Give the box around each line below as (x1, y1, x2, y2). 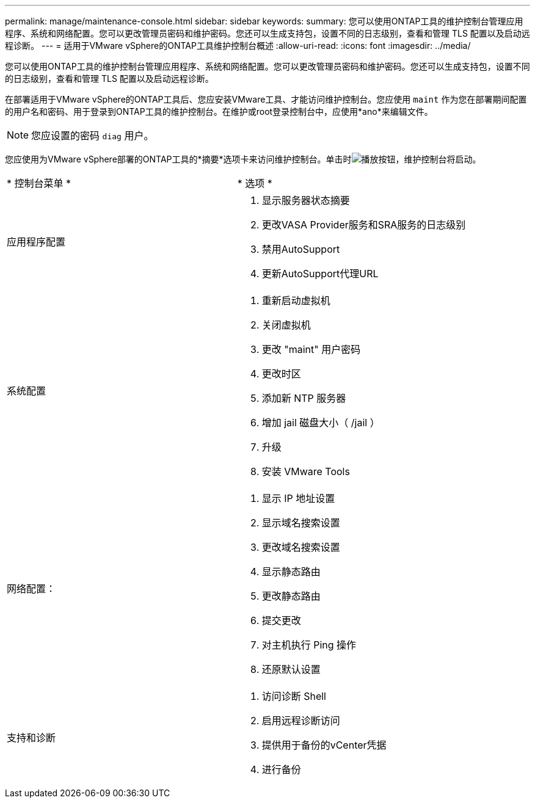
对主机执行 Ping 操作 (261, 639, 357, 651)
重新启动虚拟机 (261, 294, 330, 307)
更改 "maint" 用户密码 (261, 343, 361, 355)
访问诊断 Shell (261, 690, 326, 702)
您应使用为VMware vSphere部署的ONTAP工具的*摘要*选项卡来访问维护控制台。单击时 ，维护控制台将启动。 (5, 154, 481, 164)
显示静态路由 (261, 565, 321, 578)
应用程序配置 (7, 236, 66, 248)
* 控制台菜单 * (7, 177, 71, 189)
